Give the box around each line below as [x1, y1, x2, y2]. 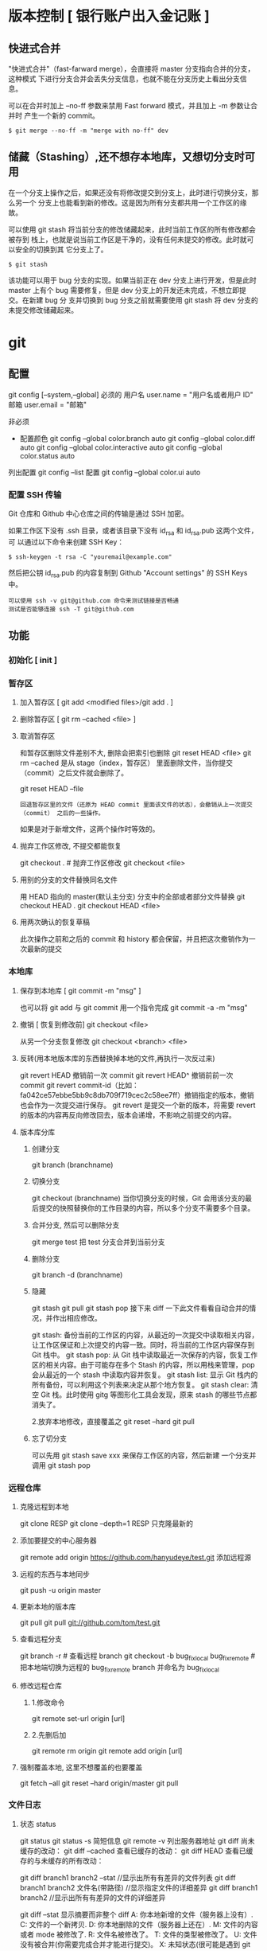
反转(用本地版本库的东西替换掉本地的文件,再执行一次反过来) [19, 1053, 216, 1063]
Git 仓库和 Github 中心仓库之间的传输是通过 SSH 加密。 [8, 509, 189, 518]
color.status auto [19, 451, 75, 460]
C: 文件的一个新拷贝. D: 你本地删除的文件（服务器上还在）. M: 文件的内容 [19, 1919, 258, 1929]
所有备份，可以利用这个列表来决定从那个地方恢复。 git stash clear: [31, 1379, 250, 1389]
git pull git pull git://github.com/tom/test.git [19, 1617, 161, 1627]
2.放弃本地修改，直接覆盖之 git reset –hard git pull [31, 1416, 195, 1426]
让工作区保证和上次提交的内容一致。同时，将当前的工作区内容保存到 [31, 1340, 255, 1349]
